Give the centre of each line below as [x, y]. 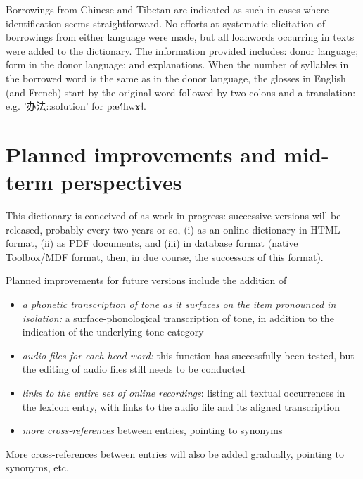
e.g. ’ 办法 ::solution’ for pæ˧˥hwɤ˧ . [76, 106]
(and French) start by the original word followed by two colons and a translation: [181, 92]
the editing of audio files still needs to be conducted [134, 369]
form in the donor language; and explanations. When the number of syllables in [177, 64]
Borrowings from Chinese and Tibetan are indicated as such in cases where [167, 9]
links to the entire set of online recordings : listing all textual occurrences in [184, 392]
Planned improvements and [141, 154]
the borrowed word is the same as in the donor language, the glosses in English [176, 78]
